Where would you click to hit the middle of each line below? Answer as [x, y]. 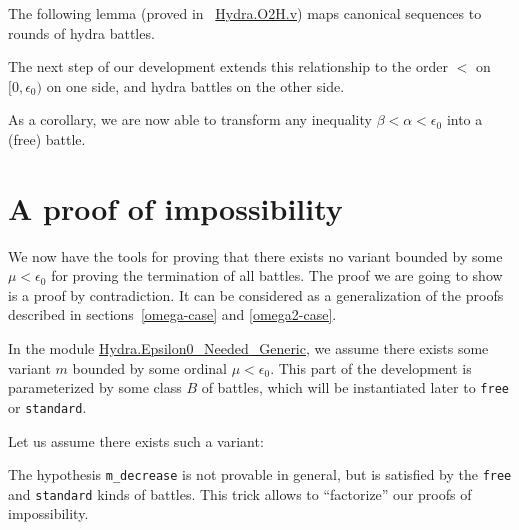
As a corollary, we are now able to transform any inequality [190, 119]
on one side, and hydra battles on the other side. [195, 85]
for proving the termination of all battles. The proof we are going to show [277, 275]
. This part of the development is [371, 367]
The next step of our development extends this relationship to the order [228, 66]
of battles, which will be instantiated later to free [355, 387]
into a [464, 119]
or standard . [47, 406]
